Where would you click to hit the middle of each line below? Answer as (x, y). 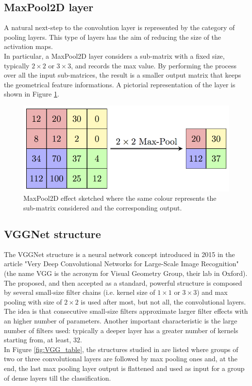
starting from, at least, (38, 340)
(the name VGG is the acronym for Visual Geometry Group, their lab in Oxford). (126, 273)
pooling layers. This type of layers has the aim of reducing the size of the (112, 37)
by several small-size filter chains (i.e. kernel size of (80, 292)
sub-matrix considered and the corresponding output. (103, 208)
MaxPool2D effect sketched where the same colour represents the (120, 198)
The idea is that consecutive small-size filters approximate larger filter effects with (126, 311)
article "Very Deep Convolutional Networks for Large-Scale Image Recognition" (121, 264)
